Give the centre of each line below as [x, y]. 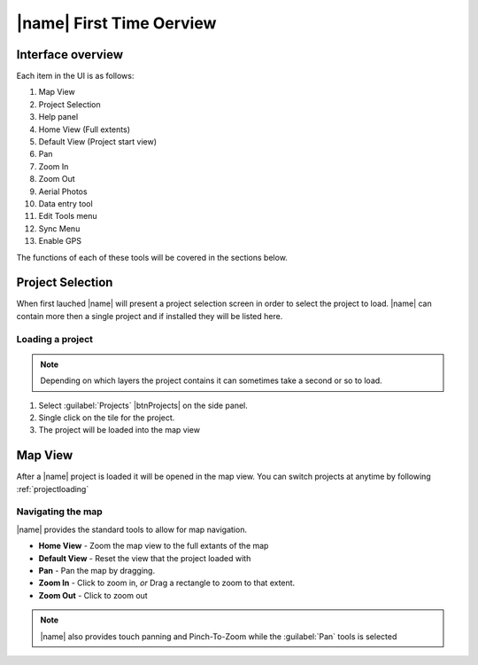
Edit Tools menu [68, 216]
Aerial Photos [63, 192]
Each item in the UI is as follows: [75, 76]
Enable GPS [60, 241]
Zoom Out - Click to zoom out [93, 595]
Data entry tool [66, 203]
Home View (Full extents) [84, 129]
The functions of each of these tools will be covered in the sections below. [152, 257]
